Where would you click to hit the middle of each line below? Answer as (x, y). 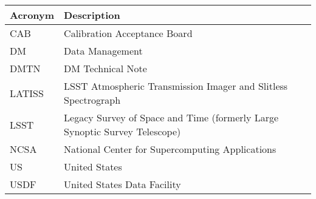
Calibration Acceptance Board (128, 33)
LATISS (27, 93)
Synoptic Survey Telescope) (122, 131)
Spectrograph (92, 100)
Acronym (32, 15)
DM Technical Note (105, 68)
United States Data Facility (122, 184)
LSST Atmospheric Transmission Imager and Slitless (176, 86)
